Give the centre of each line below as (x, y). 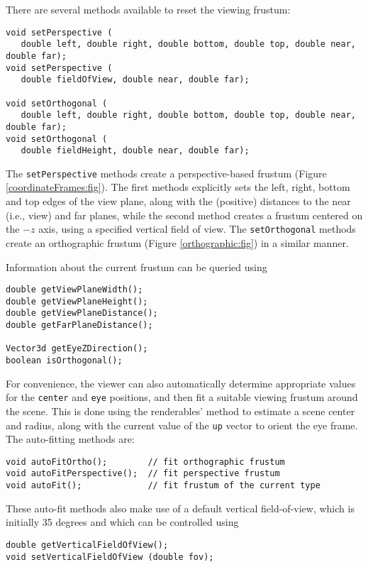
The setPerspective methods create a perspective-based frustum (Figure (166, 173)
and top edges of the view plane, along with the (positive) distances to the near (178, 201)
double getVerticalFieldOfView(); (87, 545)
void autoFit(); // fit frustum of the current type (163, 486)
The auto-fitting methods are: (70, 439)
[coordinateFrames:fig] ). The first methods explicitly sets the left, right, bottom (178, 187)
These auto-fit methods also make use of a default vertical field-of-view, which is (180, 508)
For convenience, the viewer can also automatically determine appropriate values (181, 383)
